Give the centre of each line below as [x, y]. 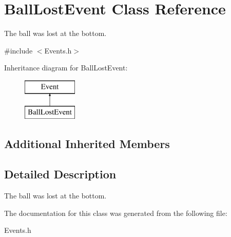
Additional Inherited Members [87, 144]
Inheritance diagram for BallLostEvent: [66, 68]
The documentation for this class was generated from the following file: [116, 213]
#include [18, 50]
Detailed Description [60, 174]
